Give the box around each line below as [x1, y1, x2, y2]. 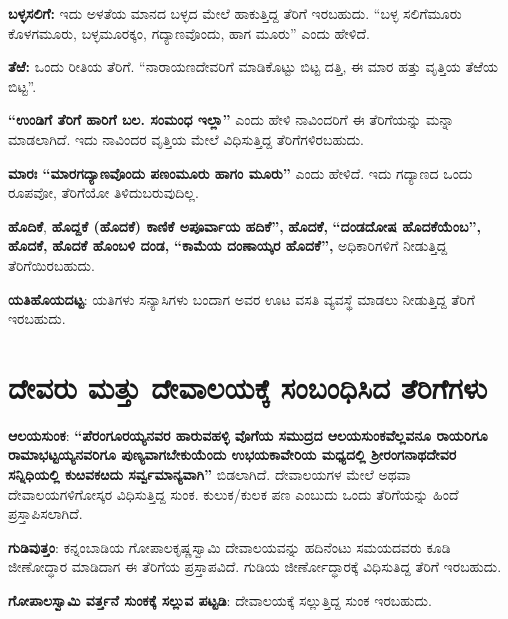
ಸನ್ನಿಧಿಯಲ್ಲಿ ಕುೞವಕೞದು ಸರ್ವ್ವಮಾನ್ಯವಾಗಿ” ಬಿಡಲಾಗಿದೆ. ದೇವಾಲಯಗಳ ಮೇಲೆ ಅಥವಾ [8, 464, 411, 485]
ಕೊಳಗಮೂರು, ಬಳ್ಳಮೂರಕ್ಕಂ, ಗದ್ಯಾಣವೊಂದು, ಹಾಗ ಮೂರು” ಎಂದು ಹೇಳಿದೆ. [8, 22, 370, 43]
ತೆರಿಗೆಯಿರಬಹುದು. [8, 254, 95, 275]
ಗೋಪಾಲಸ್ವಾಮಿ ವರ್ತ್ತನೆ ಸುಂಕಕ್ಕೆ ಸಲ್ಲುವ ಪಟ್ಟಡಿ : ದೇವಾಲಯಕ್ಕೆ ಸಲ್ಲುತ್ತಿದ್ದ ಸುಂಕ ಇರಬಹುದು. [8, 590, 432, 610]
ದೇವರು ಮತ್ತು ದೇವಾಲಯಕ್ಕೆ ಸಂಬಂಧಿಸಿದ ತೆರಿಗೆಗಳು [8, 366, 488, 407]
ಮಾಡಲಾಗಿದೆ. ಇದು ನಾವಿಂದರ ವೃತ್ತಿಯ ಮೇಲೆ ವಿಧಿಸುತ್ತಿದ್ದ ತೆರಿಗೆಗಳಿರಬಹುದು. [8, 128, 365, 149]
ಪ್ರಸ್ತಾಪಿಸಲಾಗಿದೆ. [8, 503, 83, 524]
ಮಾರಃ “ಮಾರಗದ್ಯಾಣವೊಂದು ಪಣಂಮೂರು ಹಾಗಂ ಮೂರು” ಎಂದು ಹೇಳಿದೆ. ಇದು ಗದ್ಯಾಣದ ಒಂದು [8, 162, 473, 183]
